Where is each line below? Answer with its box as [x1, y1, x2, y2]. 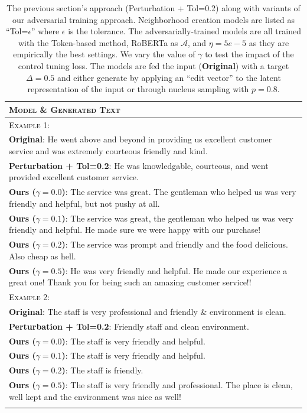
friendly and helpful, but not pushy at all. [9, 197, 160, 209]
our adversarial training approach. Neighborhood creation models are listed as [12, 13, 295, 25]
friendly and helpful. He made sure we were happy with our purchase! [9, 223, 261, 236]
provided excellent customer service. [9, 171, 139, 183]
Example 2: [9, 291, 50, 303]
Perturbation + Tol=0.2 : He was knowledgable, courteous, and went [9, 159, 269, 171]
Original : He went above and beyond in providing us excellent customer [9, 133, 272, 145]
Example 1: [9, 118, 50, 131]
